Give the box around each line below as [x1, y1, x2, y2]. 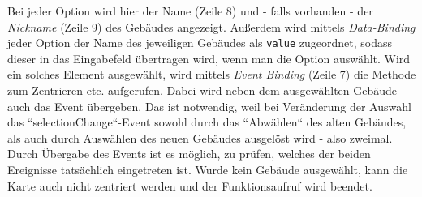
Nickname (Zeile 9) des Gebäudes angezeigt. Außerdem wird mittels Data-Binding [7, 18, 416, 35]
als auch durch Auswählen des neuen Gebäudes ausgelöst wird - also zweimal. [7, 129, 393, 146]
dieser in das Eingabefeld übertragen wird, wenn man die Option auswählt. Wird [7, 49, 411, 66]
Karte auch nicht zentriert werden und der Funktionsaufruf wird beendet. [7, 177, 372, 194]
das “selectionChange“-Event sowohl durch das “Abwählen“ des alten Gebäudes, [7, 113, 407, 131]
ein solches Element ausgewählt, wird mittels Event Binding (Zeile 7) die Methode [7, 66, 416, 83]
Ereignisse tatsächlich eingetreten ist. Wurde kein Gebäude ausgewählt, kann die [7, 161, 408, 178]
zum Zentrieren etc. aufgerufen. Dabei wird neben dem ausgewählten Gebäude [7, 82, 398, 99]
